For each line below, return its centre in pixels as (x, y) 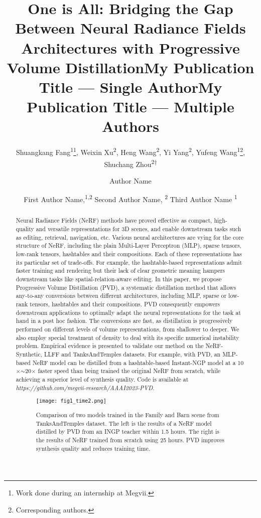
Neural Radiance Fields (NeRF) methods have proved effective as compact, (114, 220)
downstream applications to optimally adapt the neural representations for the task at (128, 312)
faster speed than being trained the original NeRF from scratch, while (129, 371)
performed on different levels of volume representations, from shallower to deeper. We (127, 329)
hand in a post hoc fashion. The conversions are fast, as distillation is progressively (124, 321)
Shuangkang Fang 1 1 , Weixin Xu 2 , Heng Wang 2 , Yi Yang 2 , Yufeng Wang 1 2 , (130, 151)
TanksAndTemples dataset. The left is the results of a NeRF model (124, 423)
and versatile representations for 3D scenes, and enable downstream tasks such (139, 229)
